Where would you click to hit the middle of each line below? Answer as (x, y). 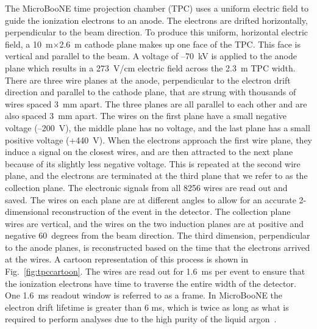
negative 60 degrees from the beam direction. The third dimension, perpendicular (158, 235)
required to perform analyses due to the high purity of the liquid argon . (141, 319)
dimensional (27, 211)
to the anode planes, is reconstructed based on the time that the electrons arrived (158, 247)
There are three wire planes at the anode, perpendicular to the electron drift (148, 80)
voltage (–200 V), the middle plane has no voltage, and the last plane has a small (158, 127)
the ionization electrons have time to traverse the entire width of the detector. (151, 283)
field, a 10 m (29, 44)
